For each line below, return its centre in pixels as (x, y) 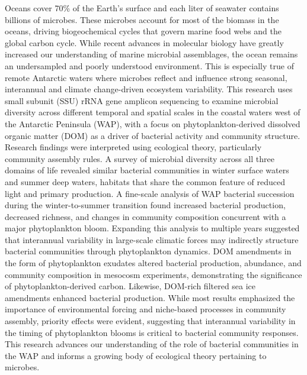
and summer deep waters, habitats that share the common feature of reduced (145, 181)
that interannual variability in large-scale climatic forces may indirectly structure (152, 239)
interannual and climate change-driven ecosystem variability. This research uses (149, 89)
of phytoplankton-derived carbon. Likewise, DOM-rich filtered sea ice (130, 286)
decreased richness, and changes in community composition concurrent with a (145, 216)
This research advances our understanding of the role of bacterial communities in (152, 344)
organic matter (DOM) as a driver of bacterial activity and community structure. (153, 135)
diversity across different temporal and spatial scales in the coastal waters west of (153, 112)
